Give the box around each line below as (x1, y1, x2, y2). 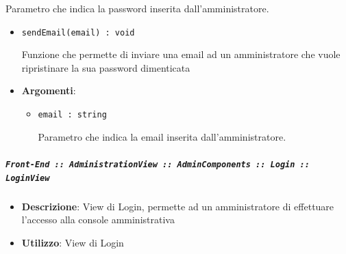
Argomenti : (21, 83, 76, 98)
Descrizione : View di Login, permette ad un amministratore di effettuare (21, 199, 334, 213)
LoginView (5, 173, 50, 183)
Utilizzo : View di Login (21, 235, 124, 249)
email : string (38, 110, 107, 120)
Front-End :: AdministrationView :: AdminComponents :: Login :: (5, 159, 310, 169)
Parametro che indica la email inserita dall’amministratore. (38, 129, 286, 143)
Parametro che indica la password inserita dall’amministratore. (5, 1, 269, 15)
